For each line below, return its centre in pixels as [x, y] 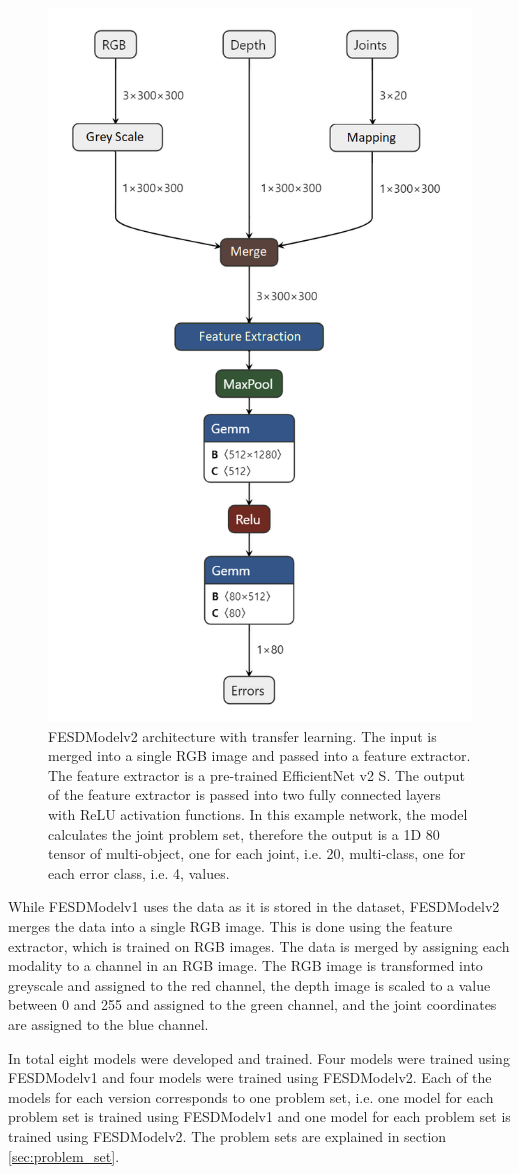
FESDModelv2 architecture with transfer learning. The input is [242, 735]
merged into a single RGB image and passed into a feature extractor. [259, 755]
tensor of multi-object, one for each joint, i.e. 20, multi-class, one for [257, 853]
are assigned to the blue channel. [108, 1024]
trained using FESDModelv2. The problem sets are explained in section [227, 1135]
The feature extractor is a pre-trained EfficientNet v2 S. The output [256, 774]
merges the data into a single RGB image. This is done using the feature [230, 926]
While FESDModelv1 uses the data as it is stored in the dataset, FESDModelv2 [254, 906]
